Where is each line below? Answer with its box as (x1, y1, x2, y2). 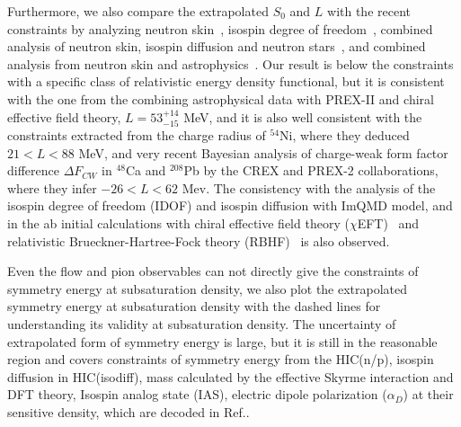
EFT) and (357, 213, 420, 232)
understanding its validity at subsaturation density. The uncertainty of (7, 314, 396, 333)
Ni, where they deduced (279, 125, 410, 144)
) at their (403, 385, 454, 404)
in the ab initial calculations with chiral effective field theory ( (7, 213, 350, 232)
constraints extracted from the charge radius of (7, 125, 266, 144)
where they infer (7, 178, 97, 197)
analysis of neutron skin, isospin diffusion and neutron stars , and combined (7, 37, 426, 56)
